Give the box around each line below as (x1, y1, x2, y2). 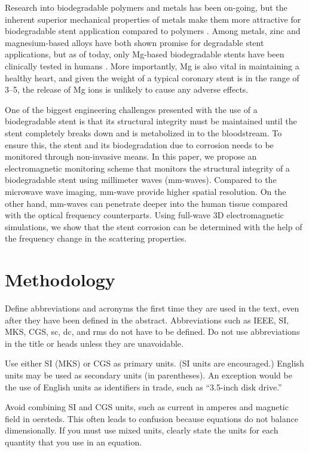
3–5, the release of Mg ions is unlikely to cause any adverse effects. (5, 83, 249, 96)
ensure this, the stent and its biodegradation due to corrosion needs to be (5, 138, 274, 151)
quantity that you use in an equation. (5, 435, 142, 448)
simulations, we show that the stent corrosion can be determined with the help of (5, 220, 302, 233)
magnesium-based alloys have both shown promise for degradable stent (5, 36, 264, 48)
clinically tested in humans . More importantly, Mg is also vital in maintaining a (5, 59, 299, 72)
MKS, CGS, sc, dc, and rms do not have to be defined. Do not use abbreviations (5, 325, 300, 338)
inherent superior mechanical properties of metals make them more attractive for (5, 13, 301, 25)
